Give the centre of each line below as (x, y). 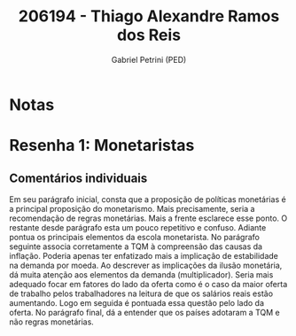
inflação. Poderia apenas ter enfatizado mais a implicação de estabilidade (144, 255)
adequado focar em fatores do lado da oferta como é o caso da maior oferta (148, 284)
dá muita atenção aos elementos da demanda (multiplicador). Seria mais (141, 274)
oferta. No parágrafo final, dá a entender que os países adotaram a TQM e (145, 312)
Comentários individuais (78, 178)
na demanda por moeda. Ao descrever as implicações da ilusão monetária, (146, 265)
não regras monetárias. (52, 322)
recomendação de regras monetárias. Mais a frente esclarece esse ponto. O (148, 218)
